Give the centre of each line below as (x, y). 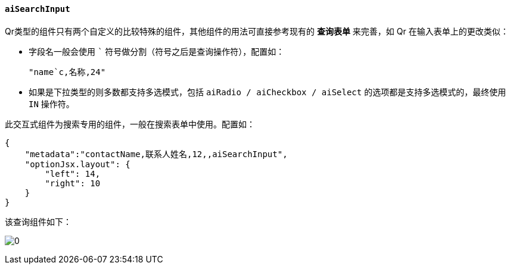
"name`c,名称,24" (67, 72)
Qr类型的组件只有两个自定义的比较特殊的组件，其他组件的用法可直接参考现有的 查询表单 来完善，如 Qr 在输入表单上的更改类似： (257, 31)
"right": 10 (73, 183)
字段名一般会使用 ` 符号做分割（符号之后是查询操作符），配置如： (157, 51)
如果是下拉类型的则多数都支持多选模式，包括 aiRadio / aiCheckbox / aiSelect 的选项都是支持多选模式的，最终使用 (268, 92)
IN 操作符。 (52, 104)
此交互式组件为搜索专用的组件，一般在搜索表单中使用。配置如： (130, 124)
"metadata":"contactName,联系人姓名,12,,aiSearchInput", (156, 154)
